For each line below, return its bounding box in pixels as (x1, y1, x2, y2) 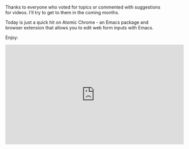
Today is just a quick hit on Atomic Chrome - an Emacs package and (5, 19, 149, 25)
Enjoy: (5, 34, 19, 41)
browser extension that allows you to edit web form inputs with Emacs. (5, 25, 154, 31)
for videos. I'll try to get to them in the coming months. (5, 10, 120, 16)
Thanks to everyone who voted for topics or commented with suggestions (5, 4, 160, 10)
